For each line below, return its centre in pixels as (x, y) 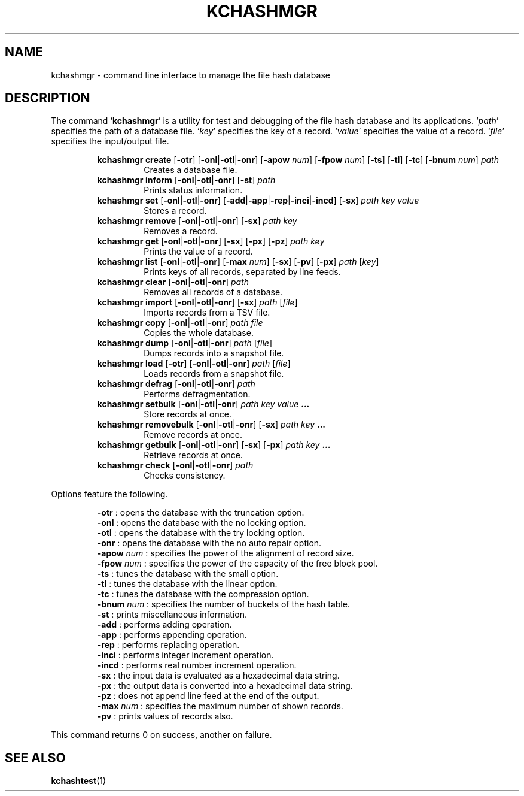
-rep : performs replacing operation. (168, 645)
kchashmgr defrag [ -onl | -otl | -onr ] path (176, 384)
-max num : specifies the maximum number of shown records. (220, 706)
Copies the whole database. (199, 333)
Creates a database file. (191, 170)
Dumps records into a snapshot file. (214, 353)
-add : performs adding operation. (164, 625)
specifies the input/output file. (110, 141)
